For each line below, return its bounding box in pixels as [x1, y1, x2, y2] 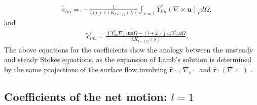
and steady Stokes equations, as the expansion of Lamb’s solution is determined [4, 54, 252, 65]
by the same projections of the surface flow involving [4, 64, 167, 75]
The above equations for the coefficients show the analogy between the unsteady [4, 44, 253, 55]
